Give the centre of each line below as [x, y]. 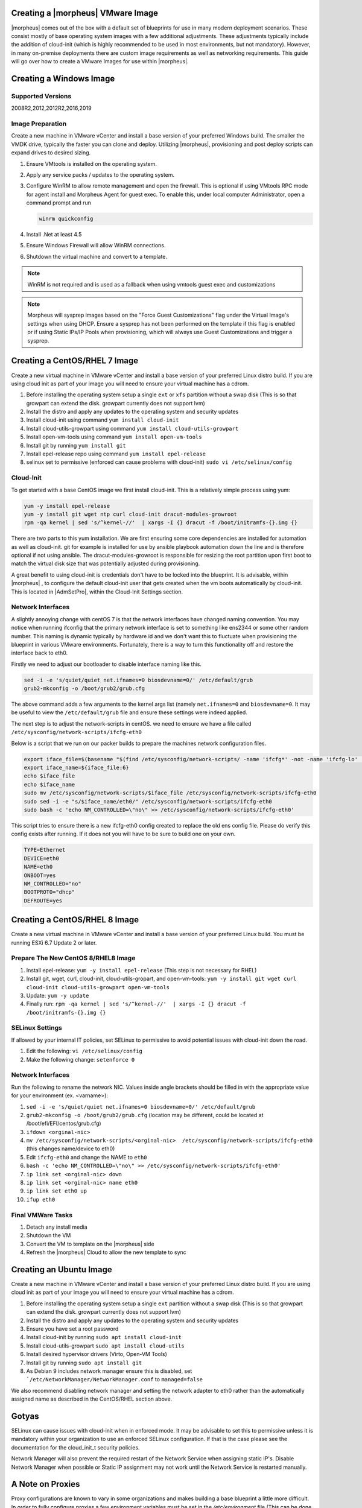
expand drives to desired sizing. [51, 153]
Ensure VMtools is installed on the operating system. [91, 163]
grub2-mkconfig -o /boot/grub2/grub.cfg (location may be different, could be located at [145, 1115]
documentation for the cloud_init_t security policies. [75, 1447]
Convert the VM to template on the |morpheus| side [90, 1244]
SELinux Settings [37, 1028]
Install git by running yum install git [76, 445]
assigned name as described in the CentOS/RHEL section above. [92, 1399]
